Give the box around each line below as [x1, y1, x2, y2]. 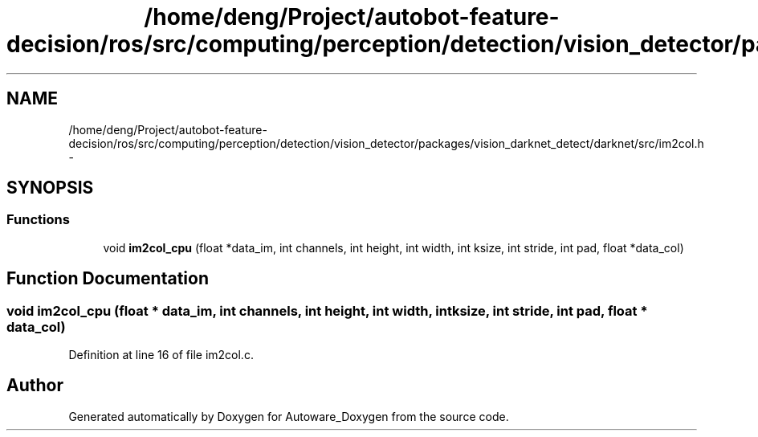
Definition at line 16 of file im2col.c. [68, 348, 254, 362]
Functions [6, 211, 70, 228]
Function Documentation [6, 268, 209, 289]
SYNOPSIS [6, 178, 94, 198]
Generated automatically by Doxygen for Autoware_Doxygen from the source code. [68, 409, 509, 423]
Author [6, 375, 63, 396]
